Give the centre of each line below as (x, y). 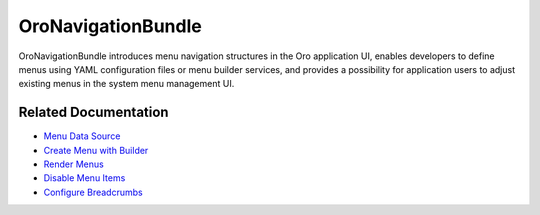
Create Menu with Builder (96, 150)
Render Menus (73, 164)
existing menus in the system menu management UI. (126, 84)
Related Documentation (93, 112)
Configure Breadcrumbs (93, 192)
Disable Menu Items (84, 178)
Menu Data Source (82, 136)
